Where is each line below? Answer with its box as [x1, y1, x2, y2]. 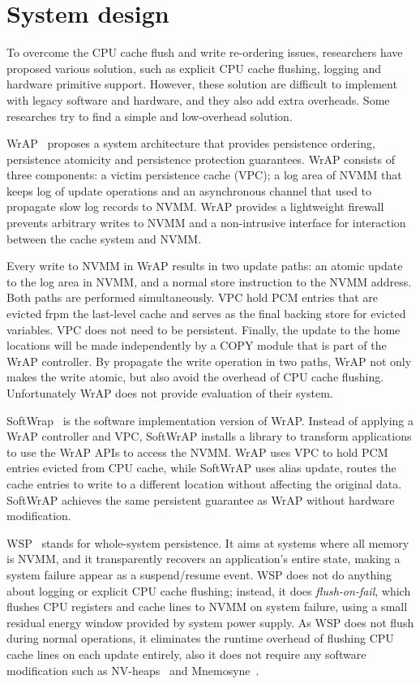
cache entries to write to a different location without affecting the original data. [6, 475, 402, 492]
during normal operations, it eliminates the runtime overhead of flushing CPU [6, 630, 394, 647]
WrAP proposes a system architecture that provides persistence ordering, [6, 135, 375, 152]
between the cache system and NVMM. [6, 230, 202, 247]
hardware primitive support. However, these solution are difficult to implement [6, 75, 397, 92]
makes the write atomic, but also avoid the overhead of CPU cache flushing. [6, 368, 384, 385]
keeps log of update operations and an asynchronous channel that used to [6, 182, 372, 199]
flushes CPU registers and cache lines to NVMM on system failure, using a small [6, 598, 408, 615]
